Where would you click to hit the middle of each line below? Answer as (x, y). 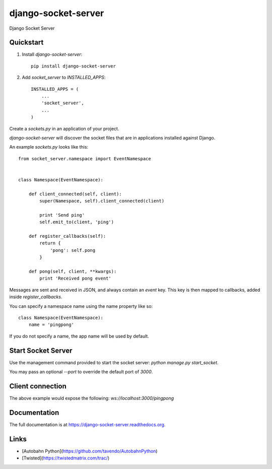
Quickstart (26, 43)
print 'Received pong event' (76, 279)
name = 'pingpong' (51, 325)
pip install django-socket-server (73, 66)
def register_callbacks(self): (67, 236)
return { (50, 243)
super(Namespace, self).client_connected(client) (102, 201)
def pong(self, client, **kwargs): (73, 271)
